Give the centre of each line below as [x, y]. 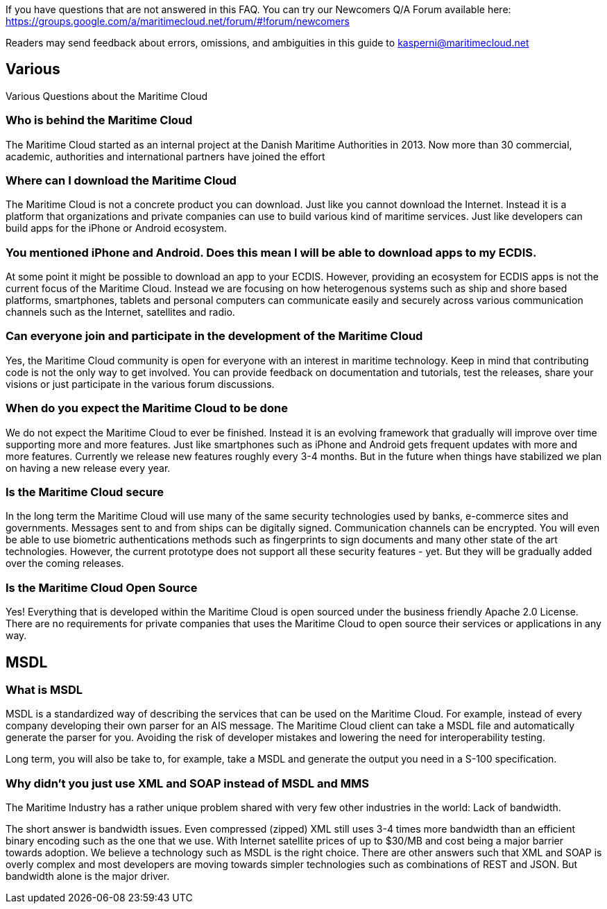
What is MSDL [44, 689]
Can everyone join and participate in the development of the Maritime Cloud [214, 336]
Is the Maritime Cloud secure [85, 492]
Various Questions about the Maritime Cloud [107, 96]
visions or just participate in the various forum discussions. [140, 384]
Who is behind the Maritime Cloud [99, 120]
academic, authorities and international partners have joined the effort [165, 156]
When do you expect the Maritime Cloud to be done [147, 408]
